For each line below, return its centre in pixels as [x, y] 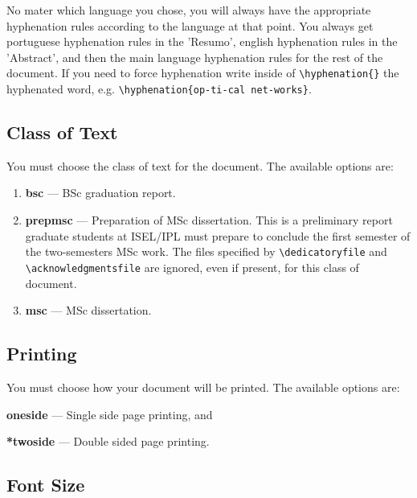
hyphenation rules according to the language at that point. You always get [190, 25]
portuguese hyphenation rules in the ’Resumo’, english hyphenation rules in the [202, 41]
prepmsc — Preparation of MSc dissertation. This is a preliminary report [209, 220]
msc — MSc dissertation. [88, 310]
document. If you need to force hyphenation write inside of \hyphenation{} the [203, 73]
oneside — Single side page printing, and [110, 414]
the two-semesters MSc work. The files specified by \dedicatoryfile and [206, 251]
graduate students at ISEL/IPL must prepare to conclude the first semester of [218, 235]
